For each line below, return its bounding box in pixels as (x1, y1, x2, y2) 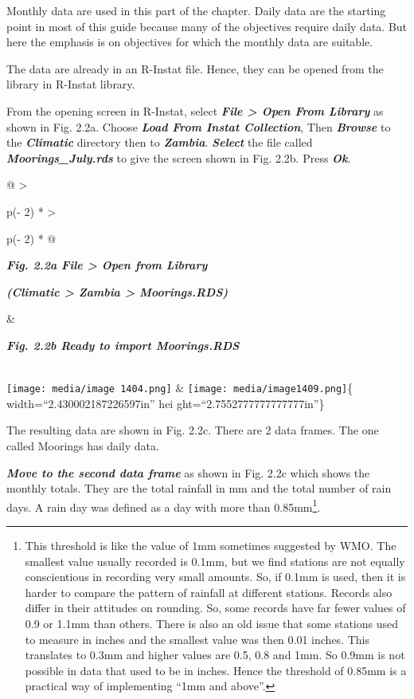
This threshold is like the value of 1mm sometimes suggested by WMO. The (25, 536, 396, 553)
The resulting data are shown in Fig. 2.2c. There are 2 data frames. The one (6, 422, 379, 438)
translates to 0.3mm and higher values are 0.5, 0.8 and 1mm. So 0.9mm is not (25, 646, 405, 663)
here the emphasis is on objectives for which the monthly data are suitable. (6, 33, 373, 50)
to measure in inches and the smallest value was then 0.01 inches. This (25, 630, 369, 647)
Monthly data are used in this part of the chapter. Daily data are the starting (6, 2, 386, 18)
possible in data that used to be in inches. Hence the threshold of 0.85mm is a (25, 662, 407, 678)
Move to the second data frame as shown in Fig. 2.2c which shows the (6, 464, 370, 481)
